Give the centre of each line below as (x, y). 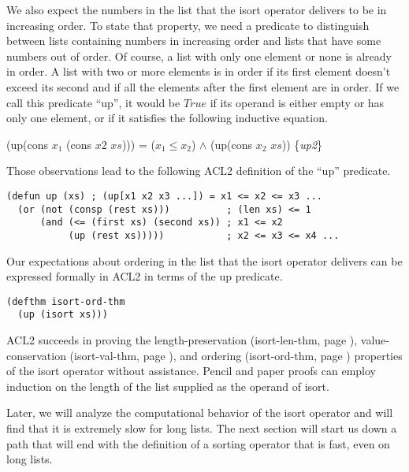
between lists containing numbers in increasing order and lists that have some (194, 41)
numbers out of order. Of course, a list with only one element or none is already (199, 56)
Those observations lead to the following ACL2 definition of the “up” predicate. (199, 171)
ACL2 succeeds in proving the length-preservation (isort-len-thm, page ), (182, 340)
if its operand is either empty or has (297, 102)
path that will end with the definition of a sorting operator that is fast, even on (198, 443)
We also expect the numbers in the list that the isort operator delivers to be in (197, 9)
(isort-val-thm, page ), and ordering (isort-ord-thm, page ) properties (236, 355)
